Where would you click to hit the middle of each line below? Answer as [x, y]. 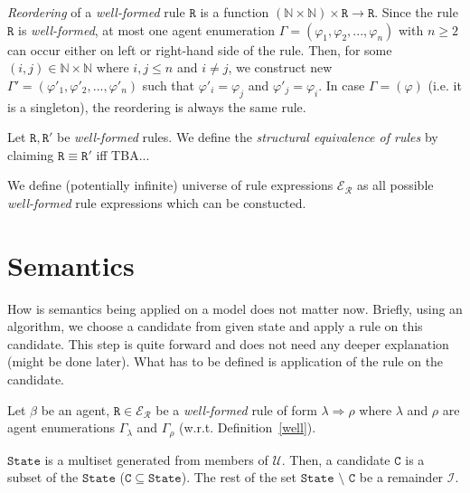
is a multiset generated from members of [156, 459]
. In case [342, 85]
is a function [235, 12]
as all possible [395, 185]
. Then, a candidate [336, 459]
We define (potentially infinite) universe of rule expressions [170, 185]
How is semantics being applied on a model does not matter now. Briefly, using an [235, 308]
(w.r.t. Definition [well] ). [247, 427]
